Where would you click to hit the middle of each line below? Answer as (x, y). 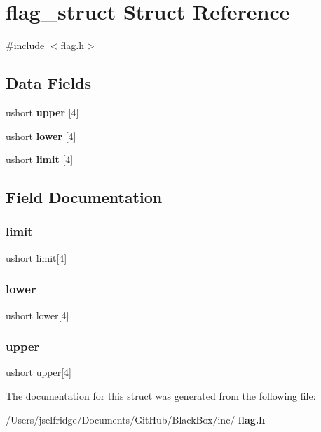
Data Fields (49, 83)
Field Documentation (84, 197)
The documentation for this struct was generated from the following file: (161, 395)
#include (25, 45)
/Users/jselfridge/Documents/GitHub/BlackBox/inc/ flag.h (136, 419)
